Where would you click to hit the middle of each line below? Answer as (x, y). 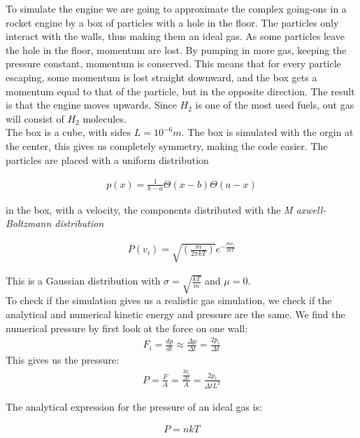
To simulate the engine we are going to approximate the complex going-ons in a (176, 8)
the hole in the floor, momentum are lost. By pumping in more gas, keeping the (176, 49)
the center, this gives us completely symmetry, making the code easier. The (167, 145)
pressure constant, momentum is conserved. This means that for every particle (173, 63)
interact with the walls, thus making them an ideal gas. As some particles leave (175, 36)
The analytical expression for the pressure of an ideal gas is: (134, 406)
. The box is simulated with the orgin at (267, 132)
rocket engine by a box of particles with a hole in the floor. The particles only (172, 22)
